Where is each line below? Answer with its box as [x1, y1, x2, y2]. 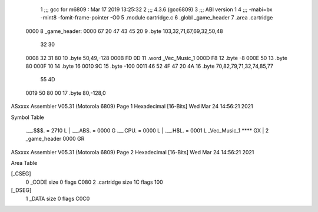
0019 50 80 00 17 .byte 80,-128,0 [25, 89, 106, 97]
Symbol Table [11, 114, 44, 121]
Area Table [11, 160, 38, 167]
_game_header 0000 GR [25, 135, 85, 143]
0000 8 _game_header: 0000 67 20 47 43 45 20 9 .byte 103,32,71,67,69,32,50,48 [25, 27, 223, 35]
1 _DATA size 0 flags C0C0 [25, 195, 90, 202]
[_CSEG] [11, 170, 32, 177]
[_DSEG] [11, 187, 32, 194]
